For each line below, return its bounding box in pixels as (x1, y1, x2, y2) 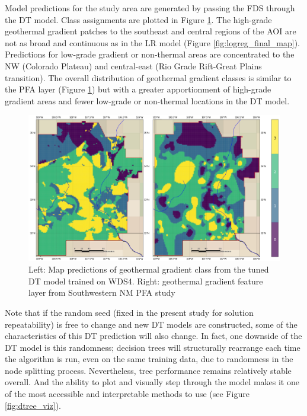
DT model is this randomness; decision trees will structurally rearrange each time (5, 341, 300, 353)
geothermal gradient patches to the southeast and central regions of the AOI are (5, 25, 296, 37)
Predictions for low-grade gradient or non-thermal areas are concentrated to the (5, 48, 295, 60)
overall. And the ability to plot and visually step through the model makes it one (5, 376, 299, 388)
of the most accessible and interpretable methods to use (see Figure (5, 388, 250, 400)
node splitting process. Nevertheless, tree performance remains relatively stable (5, 364, 292, 376)
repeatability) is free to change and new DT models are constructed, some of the (5, 318, 298, 330)
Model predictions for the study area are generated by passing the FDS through (5, 2, 295, 14)
